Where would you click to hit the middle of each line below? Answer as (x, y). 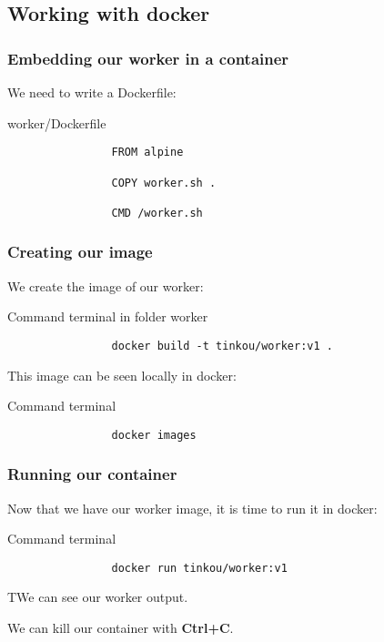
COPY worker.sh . (164, 183)
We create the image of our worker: (106, 285)
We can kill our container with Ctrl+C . (121, 628)
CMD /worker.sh (157, 213)
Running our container (92, 474)
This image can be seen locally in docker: (122, 375)
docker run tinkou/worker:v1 (199, 568)
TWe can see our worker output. (98, 597)
